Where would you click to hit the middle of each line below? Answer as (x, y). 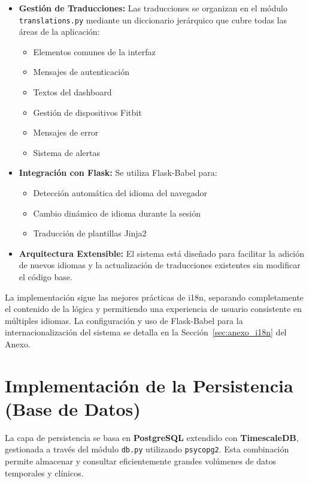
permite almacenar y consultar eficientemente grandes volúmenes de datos (141, 461)
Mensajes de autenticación (81, 72)
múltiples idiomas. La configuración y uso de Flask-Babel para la (124, 320)
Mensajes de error (66, 132)
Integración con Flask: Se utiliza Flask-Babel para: (118, 172)
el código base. (46, 276)
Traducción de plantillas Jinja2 (90, 233)
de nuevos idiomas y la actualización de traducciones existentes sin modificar (160, 265)
